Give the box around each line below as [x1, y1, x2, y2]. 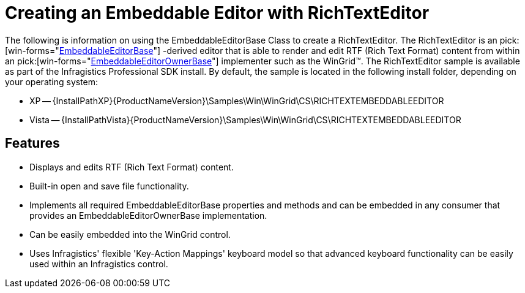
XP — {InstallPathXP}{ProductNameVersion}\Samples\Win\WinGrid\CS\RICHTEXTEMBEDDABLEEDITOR [29, 95, 444, 106]
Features [5, 135, 60, 151]
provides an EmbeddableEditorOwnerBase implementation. [29, 210, 267, 221]
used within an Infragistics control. [29, 258, 168, 269]
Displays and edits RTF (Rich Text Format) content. [29, 161, 234, 172]
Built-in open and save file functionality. [29, 180, 189, 191]
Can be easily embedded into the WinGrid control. [29, 229, 231, 240]
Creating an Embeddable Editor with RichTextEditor [5, 2, 430, 23]
